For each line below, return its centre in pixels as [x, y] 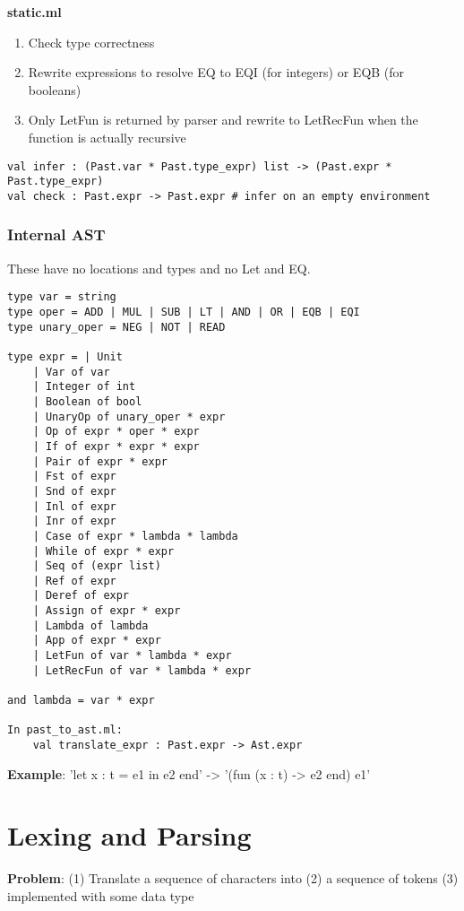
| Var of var [71, 372]
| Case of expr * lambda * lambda [135, 536]
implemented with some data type [101, 896]
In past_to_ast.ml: [65, 730]
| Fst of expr [74, 477]
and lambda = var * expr [81, 701]
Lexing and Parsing [129, 835]
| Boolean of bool [87, 401]
